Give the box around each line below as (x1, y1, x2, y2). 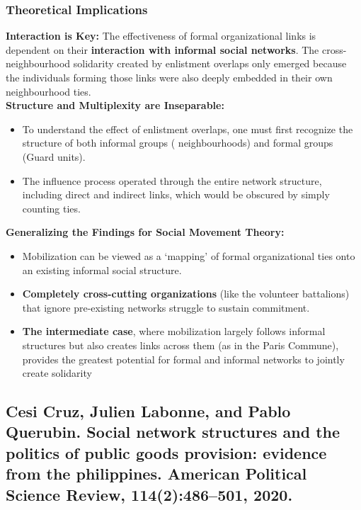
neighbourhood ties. (6, 84, 91, 98)
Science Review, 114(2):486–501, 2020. (6, 483, 293, 505)
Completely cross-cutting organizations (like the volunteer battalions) (22, 286, 350, 301)
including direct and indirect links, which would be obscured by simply (22, 187, 330, 202)
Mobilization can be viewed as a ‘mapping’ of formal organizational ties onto (22, 248, 355, 263)
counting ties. (22, 200, 81, 215)
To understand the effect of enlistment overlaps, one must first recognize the (22, 121, 353, 136)
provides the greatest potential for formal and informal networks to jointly (22, 351, 345, 366)
